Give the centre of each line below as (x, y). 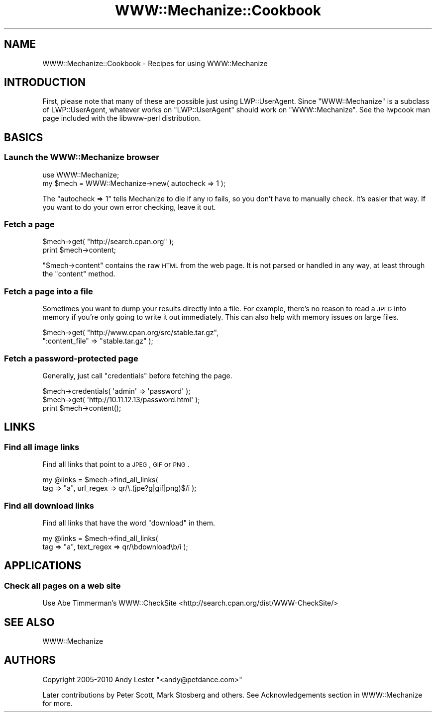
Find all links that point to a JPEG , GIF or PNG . (116, 464)
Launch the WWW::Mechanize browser (82, 157)
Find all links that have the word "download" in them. (129, 523)
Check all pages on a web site (62, 585)
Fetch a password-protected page (71, 358)
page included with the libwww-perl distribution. (122, 118)
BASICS (24, 137)
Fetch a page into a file (49, 291)
